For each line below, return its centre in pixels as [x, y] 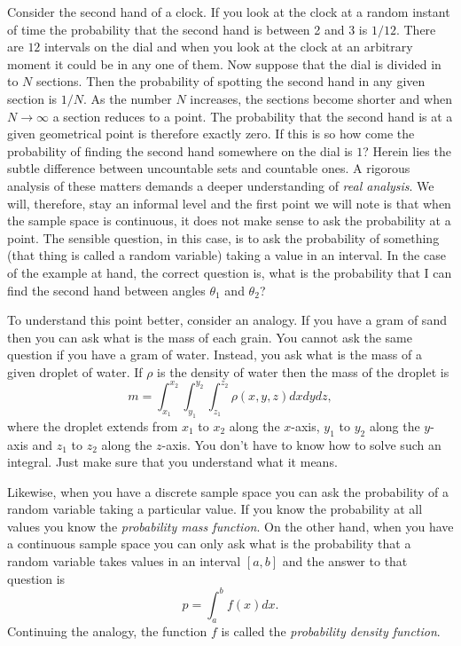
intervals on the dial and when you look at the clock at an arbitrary [229, 47]
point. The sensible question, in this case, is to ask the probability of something [223, 237]
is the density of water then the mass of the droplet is [303, 371]
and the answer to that [345, 561]
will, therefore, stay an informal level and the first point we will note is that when [229, 203]
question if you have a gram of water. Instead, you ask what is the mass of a [215, 355]
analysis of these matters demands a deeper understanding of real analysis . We [221, 185]
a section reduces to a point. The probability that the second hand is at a [253, 116]
